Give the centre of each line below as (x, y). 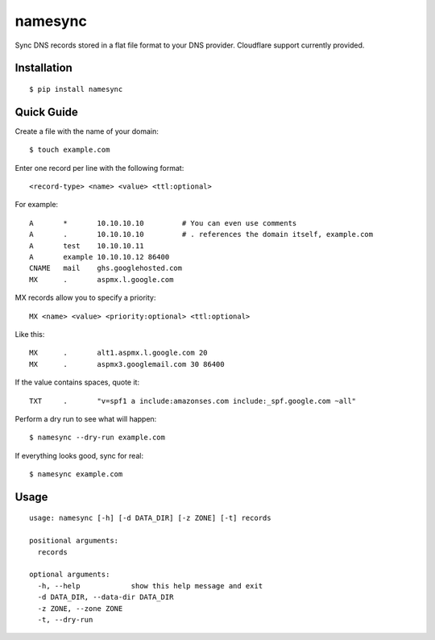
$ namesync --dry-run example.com (97, 438)
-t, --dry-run (65, 619)
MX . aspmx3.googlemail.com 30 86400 (127, 364)
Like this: (30, 334)
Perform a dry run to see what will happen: (86, 418)
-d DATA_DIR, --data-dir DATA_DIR (106, 597)
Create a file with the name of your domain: (87, 131)
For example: (37, 205)
